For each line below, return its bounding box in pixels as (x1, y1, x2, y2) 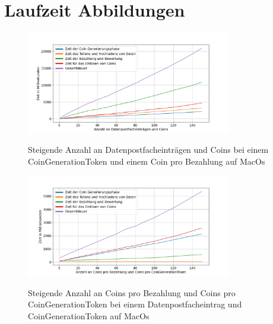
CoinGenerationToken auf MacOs (28, 309, 150, 322)
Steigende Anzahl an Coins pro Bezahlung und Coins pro (28, 286, 236, 299)
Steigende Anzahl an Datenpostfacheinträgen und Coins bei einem (28, 143, 269, 156)
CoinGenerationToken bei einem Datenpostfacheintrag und (28, 298, 242, 310)
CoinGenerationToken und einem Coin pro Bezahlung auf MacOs (28, 155, 265, 167)
